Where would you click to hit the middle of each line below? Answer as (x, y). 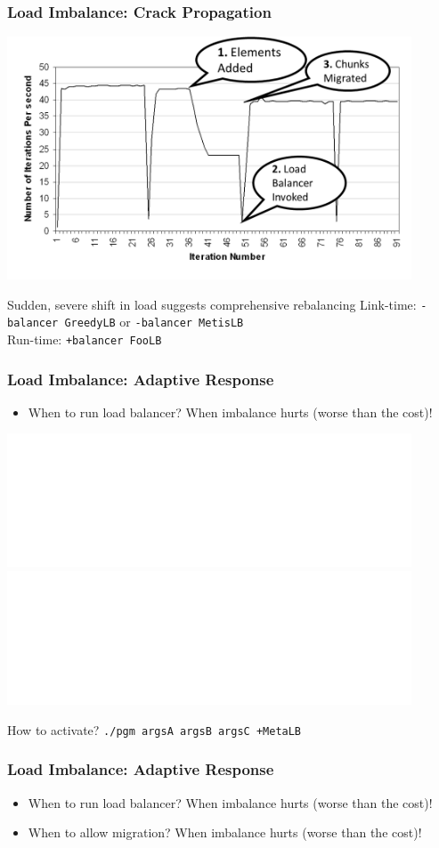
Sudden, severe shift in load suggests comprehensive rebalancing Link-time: (212, 304)
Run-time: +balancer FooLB (85, 339)
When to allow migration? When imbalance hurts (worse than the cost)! (225, 832)
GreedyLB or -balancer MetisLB (154, 322)
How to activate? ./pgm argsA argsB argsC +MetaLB (154, 729)
